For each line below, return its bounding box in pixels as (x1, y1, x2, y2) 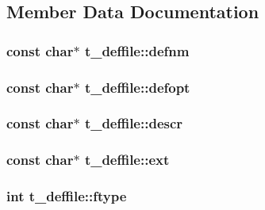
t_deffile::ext (84, 150, 170, 170)
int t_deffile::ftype (6, 186, 127, 206)
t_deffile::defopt (84, 77, 190, 97)
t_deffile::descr (84, 113, 183, 133)
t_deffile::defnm (84, 40, 190, 60)
